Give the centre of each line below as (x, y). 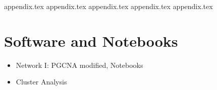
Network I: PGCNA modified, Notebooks (79, 65)
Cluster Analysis (41, 82)
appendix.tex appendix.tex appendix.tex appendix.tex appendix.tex (108, 6)
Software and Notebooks (91, 40)
